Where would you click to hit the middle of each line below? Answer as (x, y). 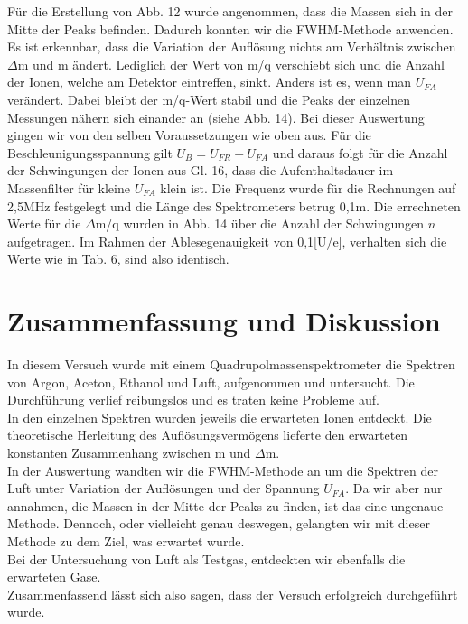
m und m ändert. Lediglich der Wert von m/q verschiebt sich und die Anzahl (231, 64)
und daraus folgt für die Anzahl (360, 152)
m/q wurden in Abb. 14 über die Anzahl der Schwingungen (260, 224)
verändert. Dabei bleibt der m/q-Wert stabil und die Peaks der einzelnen (209, 99)
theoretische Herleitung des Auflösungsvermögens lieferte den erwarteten (208, 435)
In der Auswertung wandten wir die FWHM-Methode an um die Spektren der (223, 470)
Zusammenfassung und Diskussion (224, 321)
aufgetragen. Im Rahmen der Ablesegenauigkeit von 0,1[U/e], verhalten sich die (227, 241)
